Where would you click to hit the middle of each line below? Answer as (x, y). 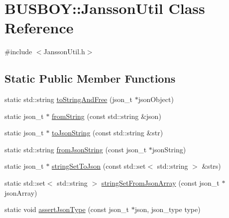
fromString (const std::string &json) (107, 116)
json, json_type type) (168, 209)
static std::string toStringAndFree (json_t (68, 99)
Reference (39, 28)
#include (18, 52)
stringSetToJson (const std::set (99, 166)
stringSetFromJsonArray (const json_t (160, 183)
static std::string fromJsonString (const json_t (76, 149)
